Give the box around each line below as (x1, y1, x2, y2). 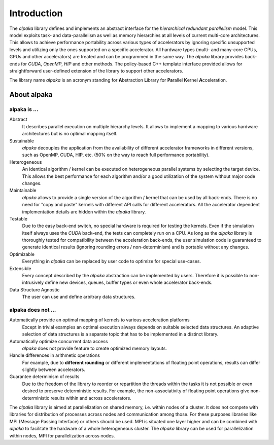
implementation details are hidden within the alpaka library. (22, 208, 146, 215)
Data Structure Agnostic (9, 286, 60, 292)
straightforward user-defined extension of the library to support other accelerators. (9, 67, 184, 73)
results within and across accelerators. (50, 395, 131, 401)
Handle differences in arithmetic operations (9, 352, 100, 358)
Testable (9, 215, 28, 221)
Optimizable (9, 251, 35, 257)
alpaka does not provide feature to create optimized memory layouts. (22, 345, 167, 351)
